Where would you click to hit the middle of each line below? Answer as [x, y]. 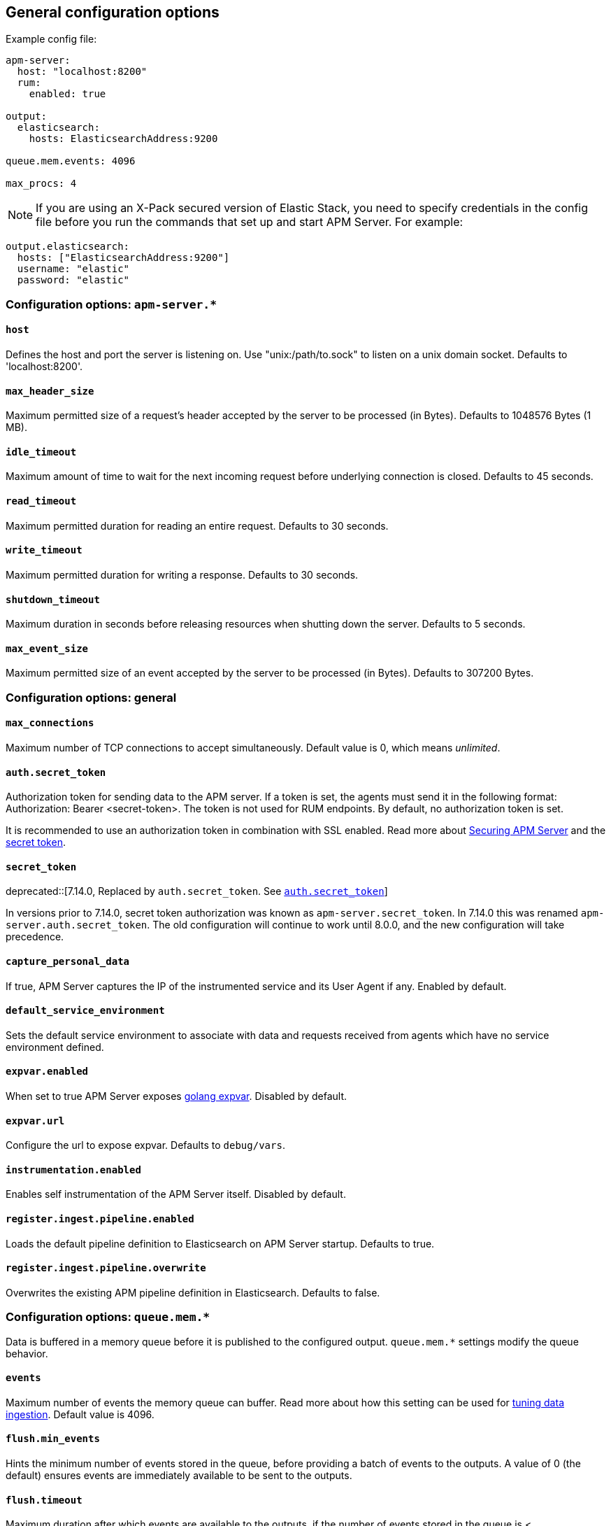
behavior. [27, 1353]
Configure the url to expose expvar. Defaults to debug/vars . [145, 1145]
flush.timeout [44, 1500]
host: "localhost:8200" [82, 72]
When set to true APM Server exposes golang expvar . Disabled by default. [177, 1096]
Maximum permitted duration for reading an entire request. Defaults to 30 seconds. [197, 525]
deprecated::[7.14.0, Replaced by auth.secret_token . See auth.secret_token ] [197, 891]
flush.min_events [53, 1439]
